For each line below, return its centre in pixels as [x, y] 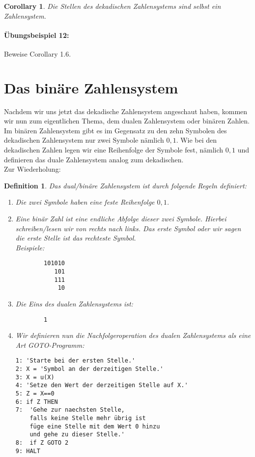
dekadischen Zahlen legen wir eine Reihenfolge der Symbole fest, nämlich [114, 150]
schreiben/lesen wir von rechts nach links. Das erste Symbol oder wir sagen [128, 228]
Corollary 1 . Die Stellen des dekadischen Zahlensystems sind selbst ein [113, 6]
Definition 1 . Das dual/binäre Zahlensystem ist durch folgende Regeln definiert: [125, 185]
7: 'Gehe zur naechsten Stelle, [70, 410]
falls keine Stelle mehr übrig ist [88, 418]
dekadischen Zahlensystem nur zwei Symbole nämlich [84, 140]
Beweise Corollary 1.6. [38, 53]
